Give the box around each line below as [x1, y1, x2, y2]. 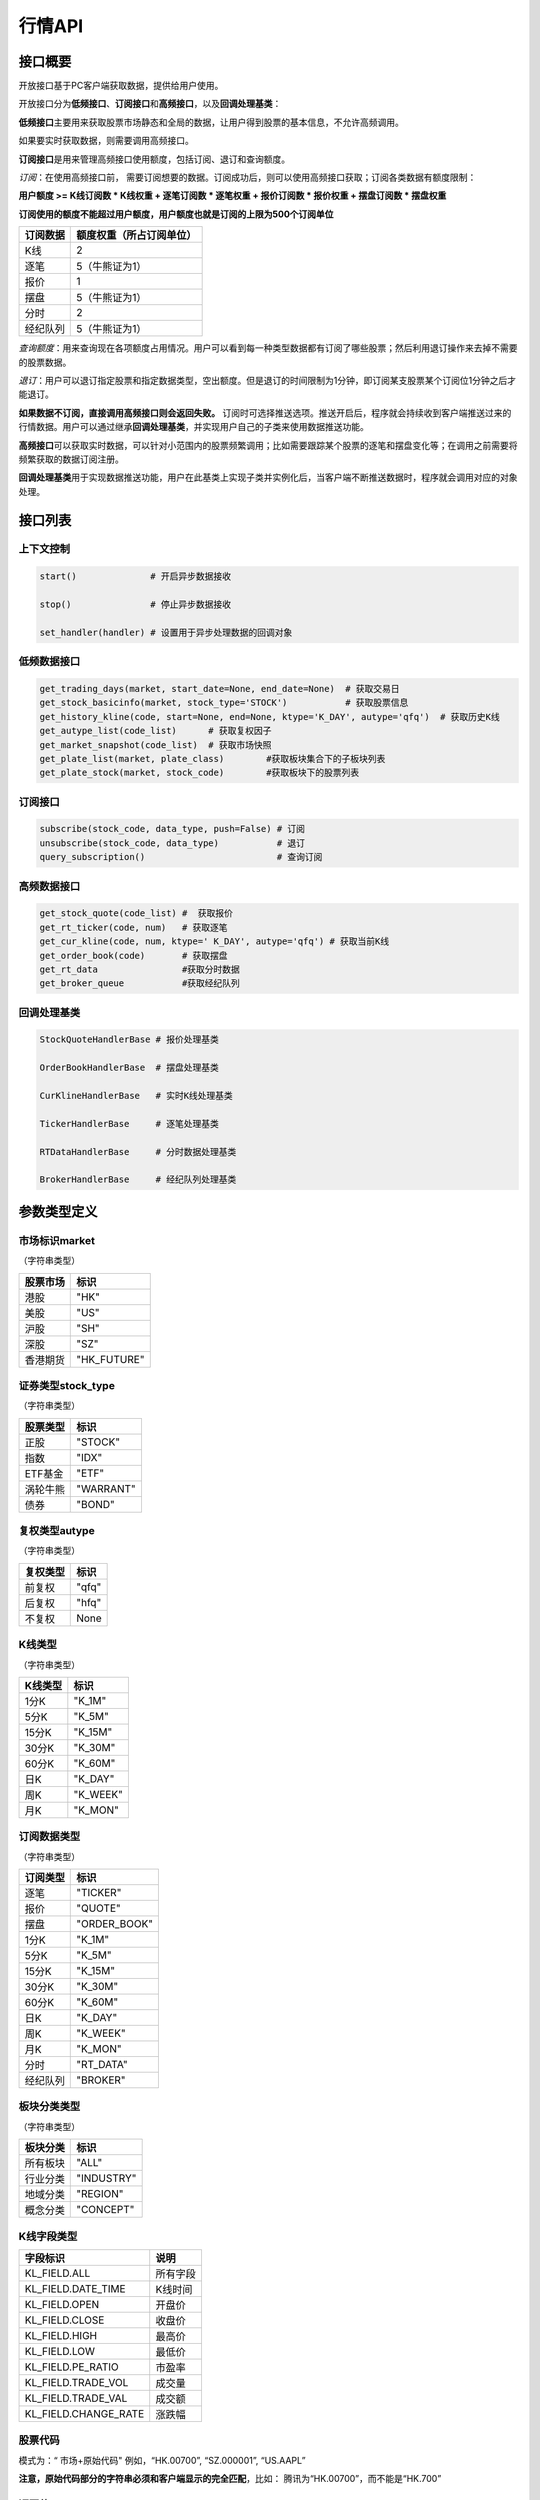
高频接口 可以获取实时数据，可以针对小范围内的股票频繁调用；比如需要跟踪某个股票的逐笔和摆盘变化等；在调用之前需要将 [18, 439, 518, 451]
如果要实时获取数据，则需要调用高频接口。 [18, 135, 194, 147]
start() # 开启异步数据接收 [39, 571, 232, 582]
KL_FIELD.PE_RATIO [24, 2360, 119, 2374]
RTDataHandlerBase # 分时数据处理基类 [39, 1146, 237, 1157]
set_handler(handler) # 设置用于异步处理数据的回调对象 [39, 626, 293, 638]
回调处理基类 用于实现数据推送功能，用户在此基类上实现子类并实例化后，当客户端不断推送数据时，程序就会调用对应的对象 [18, 471, 518, 484]
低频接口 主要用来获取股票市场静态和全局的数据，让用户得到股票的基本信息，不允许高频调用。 [18, 116, 404, 128]
